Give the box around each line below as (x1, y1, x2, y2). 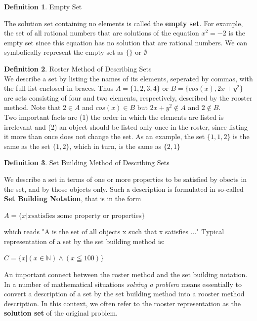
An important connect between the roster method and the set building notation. (4, 269, 248, 280)
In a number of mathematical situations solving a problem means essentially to (4, 279, 242, 289)
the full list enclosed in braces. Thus (4, 83, 114, 93)
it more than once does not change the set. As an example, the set (4, 131, 205, 142)
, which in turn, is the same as (69, 141, 162, 151)
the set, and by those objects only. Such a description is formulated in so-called (4, 183, 244, 194)
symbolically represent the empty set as (4, 47, 124, 57)
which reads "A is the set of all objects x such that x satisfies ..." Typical (4, 226, 224, 237)
